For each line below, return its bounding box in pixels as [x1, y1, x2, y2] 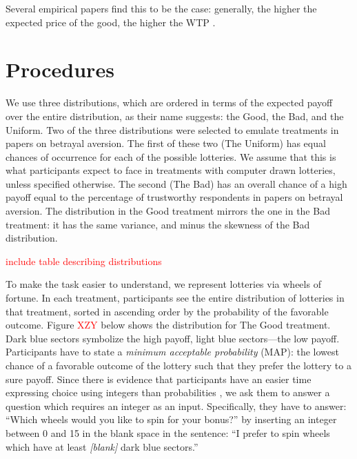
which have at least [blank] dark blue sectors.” [6, 439, 198, 453]
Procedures [6, 55, 114, 84]
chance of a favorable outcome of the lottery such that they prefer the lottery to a [6, 358, 351, 372]
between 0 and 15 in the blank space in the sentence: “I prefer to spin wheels [6, 425, 330, 440]
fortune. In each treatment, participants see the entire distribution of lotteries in [6, 291, 345, 305]
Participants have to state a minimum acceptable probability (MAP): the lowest [6, 344, 339, 359]
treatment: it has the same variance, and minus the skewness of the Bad [6, 217, 310, 231]
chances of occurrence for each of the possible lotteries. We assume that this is [6, 149, 336, 164]
